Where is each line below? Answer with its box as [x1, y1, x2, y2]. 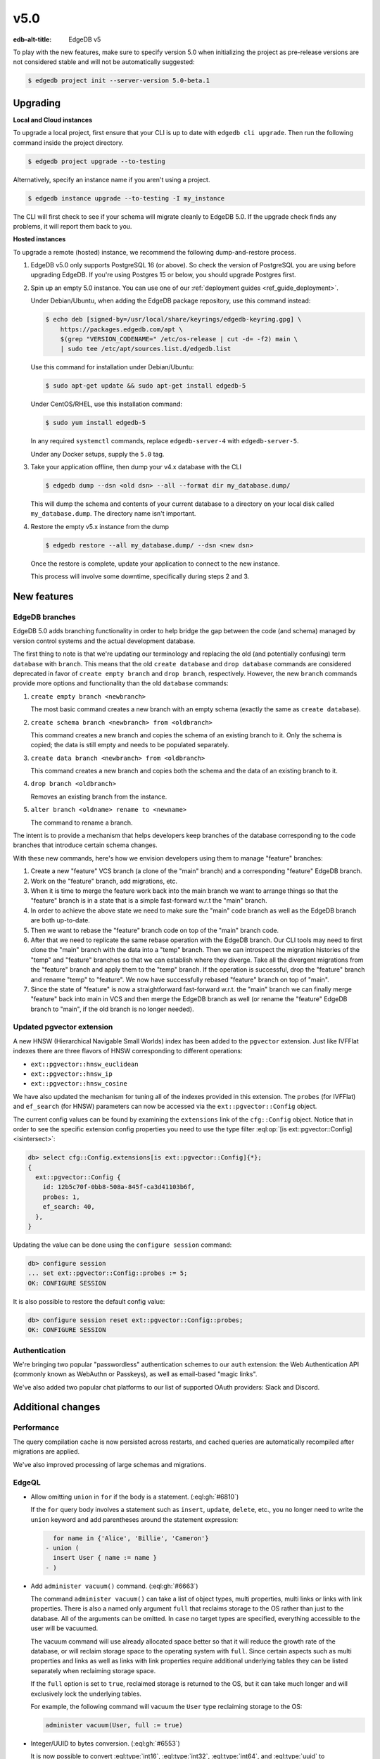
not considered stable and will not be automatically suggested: [13, 58, 195, 66]
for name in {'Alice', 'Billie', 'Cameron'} [53, 1534, 209, 1542]
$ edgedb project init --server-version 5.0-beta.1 [27, 77, 210, 84]
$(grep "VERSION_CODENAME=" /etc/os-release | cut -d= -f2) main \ [60, 335, 298, 343]
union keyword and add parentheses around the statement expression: [30, 1515, 239, 1523]
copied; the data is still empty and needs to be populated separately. [30, 741, 229, 749]
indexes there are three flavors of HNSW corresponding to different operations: [13, 1047, 243, 1055]
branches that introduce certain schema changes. [13, 841, 158, 849]
